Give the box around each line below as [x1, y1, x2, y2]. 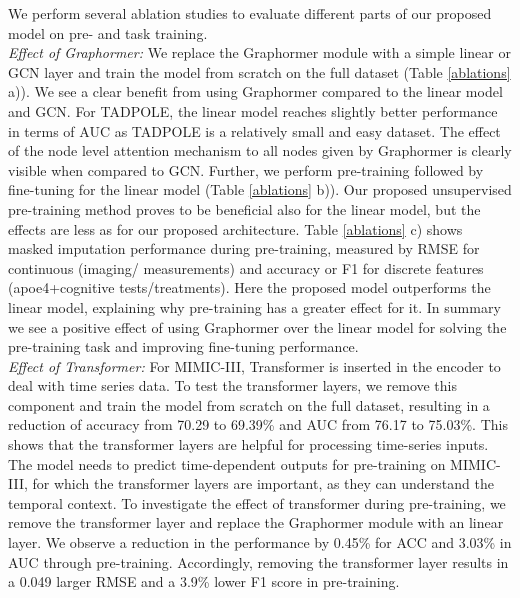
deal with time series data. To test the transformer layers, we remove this [8, 375, 458, 396]
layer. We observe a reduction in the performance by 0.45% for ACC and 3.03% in [8, 532, 512, 553]
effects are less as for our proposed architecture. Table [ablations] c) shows [8, 218, 463, 239]
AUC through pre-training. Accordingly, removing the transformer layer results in [8, 551, 509, 572]
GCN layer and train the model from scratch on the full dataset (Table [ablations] [8, 61, 511, 82]
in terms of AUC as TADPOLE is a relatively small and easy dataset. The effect [8, 120, 501, 141]
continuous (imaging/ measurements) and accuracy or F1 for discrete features [8, 257, 484, 278]
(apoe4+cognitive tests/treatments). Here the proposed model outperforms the [8, 277, 491, 298]
